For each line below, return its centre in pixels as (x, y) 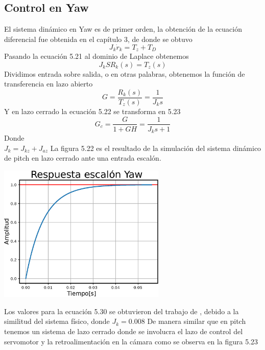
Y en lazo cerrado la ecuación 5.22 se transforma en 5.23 (92, 111)
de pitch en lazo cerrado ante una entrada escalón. (83, 158)
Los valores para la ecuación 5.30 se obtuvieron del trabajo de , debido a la (122, 311)
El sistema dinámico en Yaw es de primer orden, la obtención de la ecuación (123, 29)
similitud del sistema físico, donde (57, 321)
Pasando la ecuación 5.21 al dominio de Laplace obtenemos (97, 56)
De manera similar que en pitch (197, 321)
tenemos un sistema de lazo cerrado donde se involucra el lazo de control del (124, 331)
